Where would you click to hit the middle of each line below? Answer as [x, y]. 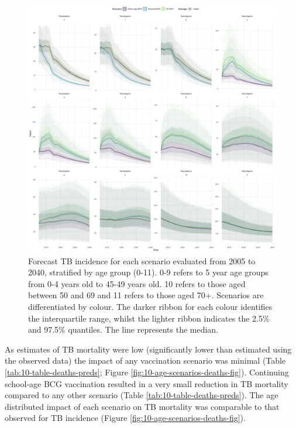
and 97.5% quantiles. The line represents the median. [123, 329]
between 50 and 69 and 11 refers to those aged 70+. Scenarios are [146, 295]
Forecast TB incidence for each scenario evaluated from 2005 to [142, 260]
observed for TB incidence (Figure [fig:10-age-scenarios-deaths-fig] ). [125, 418]
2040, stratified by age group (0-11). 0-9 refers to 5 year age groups [148, 272]
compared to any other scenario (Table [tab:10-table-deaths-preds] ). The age [142, 395]
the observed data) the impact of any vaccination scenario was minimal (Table [145, 360]
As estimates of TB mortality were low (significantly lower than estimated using [148, 349]
